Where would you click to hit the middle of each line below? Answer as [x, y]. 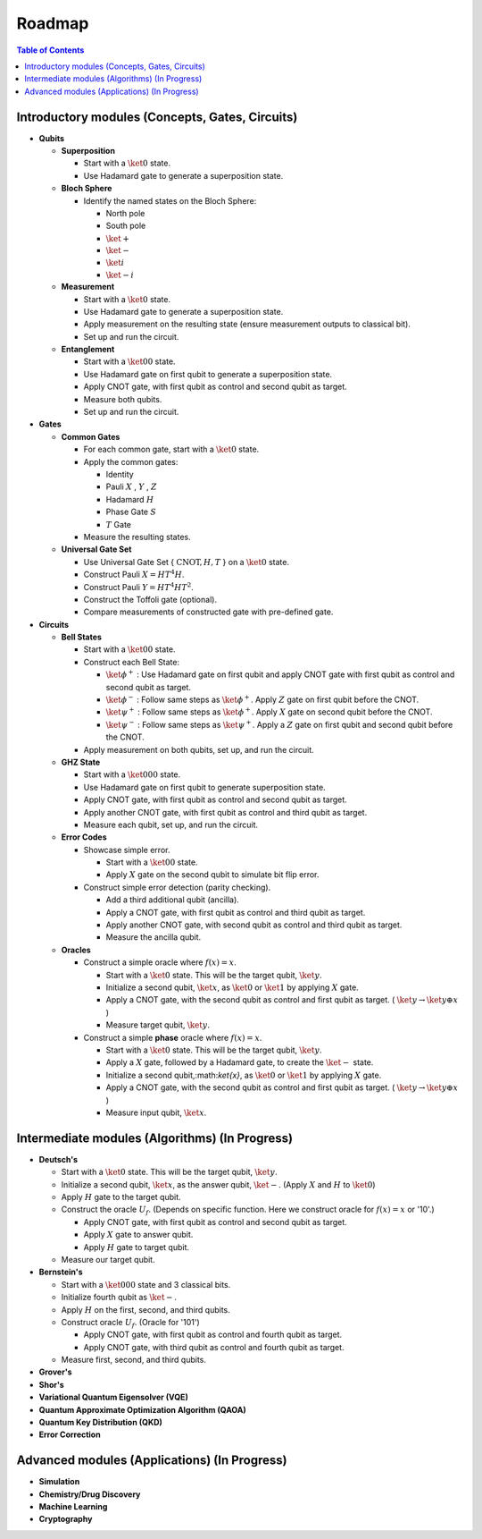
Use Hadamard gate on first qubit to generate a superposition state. [208, 374]
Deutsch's [58, 1159]
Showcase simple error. [127, 850]
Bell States [82, 637]
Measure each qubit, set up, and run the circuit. [171, 824]
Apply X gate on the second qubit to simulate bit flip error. [212, 875]
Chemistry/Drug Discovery [90, 1494]
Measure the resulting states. [137, 537]
